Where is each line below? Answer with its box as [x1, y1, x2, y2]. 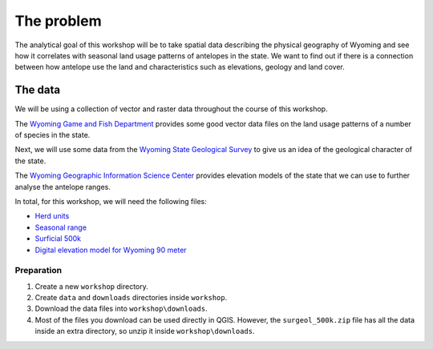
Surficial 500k [34, 234, 82, 243]
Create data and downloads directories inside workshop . [34, 293, 228, 303]
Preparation [14, 265, 63, 276]
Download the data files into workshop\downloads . [34, 304, 208, 314]
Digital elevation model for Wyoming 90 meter [34, 245, 188, 255]
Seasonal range [34, 223, 87, 232]
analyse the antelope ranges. [14, 182, 111, 191]
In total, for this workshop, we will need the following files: [14, 196, 208, 206]
